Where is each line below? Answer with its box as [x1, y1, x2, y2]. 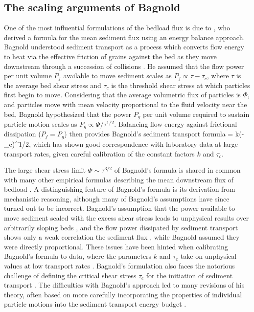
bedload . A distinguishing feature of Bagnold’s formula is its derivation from [4, 184, 235, 194]
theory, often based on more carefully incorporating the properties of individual [4, 289, 242, 299]
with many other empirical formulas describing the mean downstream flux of [4, 174, 234, 184]
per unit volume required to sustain [142, 109, 250, 119]
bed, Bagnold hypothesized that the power [4, 109, 132, 119]
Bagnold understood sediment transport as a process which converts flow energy [4, 42, 244, 52]
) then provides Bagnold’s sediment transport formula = [64, 129, 233, 139]
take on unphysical [180, 251, 237, 261]
